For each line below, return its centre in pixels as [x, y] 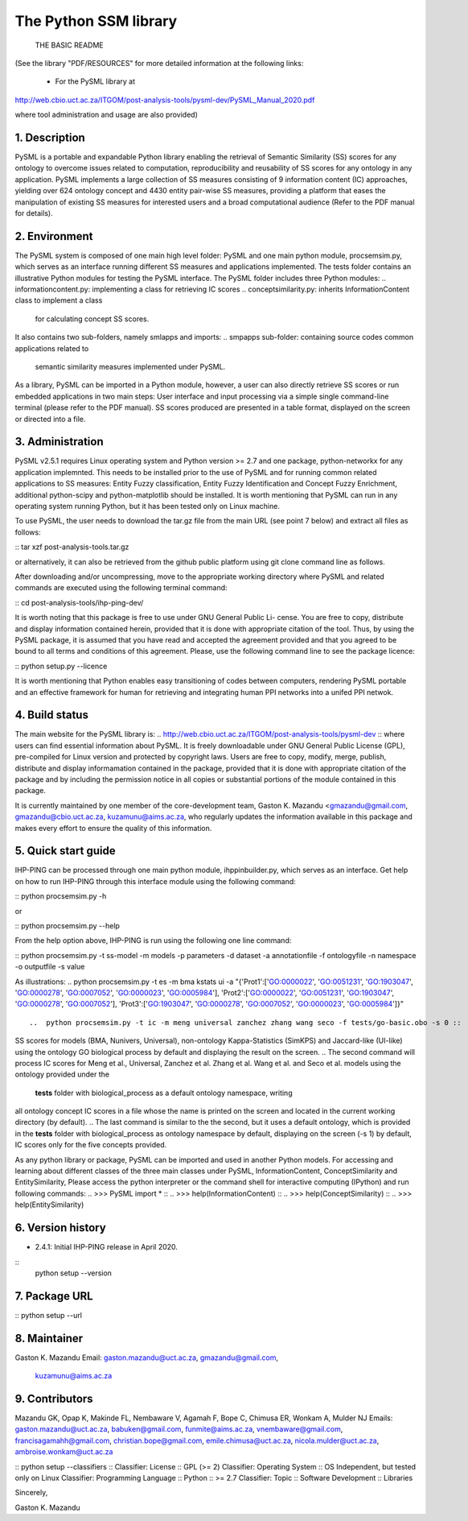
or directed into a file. [50, 419]
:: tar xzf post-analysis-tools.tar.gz [72, 547]
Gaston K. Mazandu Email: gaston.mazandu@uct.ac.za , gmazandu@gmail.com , [147, 1358]
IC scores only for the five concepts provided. [91, 1145]
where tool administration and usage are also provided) [107, 115]
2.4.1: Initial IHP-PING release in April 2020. [107, 1247]
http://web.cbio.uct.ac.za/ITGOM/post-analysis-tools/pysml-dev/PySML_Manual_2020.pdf [165, 100]
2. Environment [54, 236]
